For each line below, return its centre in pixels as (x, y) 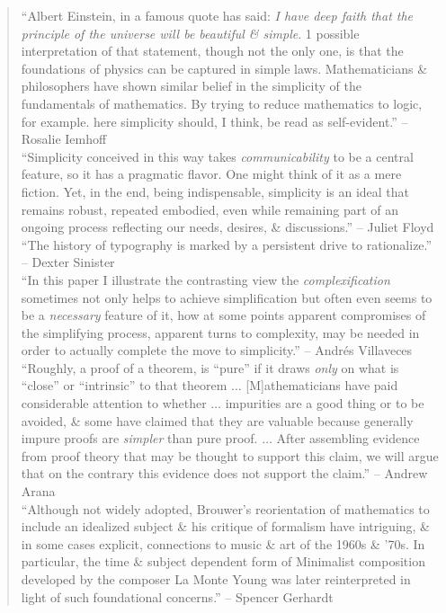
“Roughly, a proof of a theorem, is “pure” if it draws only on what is (210, 367)
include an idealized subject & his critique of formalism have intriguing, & (226, 526)
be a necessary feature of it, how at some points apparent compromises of (223, 315)
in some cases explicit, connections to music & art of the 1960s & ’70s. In (223, 543)
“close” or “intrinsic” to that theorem (124, 385)
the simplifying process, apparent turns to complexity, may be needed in (220, 332)
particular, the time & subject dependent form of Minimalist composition (223, 561)
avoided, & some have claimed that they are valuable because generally (217, 420)
